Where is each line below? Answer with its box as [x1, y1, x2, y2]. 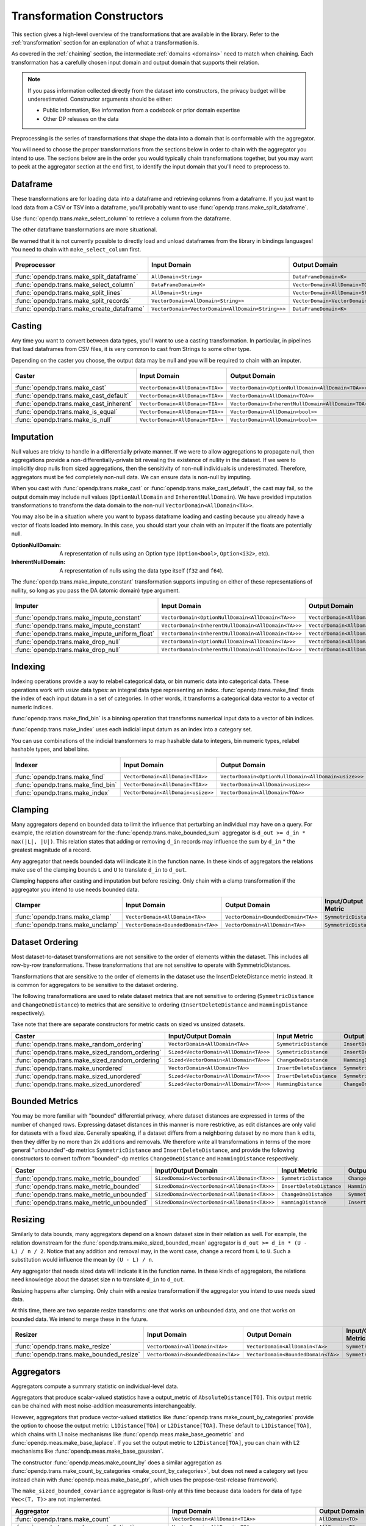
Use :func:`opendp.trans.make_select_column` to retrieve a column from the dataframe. [11, 214, 232, 222]
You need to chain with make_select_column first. [11, 246, 142, 253]
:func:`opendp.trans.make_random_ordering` [15, 1040, 143, 1048]
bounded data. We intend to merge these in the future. [11, 1315, 148, 1323]
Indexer [15, 761, 38, 769]
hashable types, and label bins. [11, 745, 90, 753]
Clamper [15, 901, 41, 909]
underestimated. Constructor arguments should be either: [27, 95, 173, 103]
